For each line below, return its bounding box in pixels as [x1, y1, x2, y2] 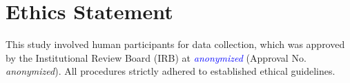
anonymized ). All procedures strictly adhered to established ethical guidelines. [6, 64, 336, 78]
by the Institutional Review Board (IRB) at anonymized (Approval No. [6, 50, 307, 64]
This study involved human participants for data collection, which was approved [6, 37, 345, 51]
